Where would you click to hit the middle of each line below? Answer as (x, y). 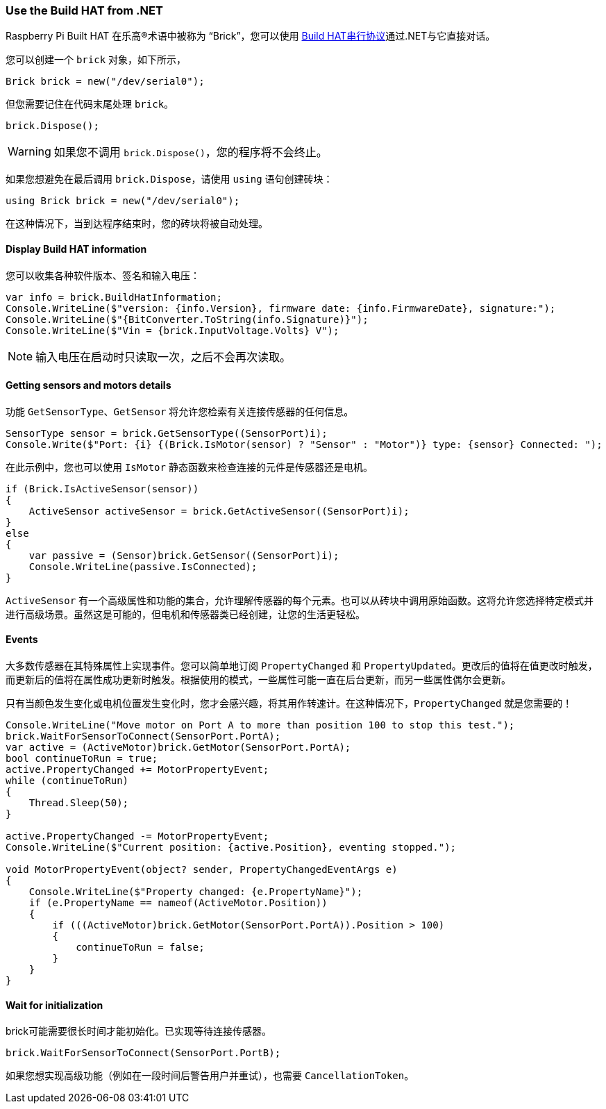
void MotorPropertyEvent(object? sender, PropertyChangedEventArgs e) (202, 870)
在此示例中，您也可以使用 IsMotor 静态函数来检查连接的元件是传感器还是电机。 (189, 467)
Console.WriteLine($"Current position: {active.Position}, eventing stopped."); (231, 848)
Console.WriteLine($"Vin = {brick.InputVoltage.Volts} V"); (172, 330)
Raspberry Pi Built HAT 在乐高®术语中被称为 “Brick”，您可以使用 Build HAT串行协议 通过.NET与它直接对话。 (251, 36)
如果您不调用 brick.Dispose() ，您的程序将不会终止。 (191, 152)
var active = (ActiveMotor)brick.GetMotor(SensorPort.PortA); (178, 748)
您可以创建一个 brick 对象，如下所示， (96, 60)
